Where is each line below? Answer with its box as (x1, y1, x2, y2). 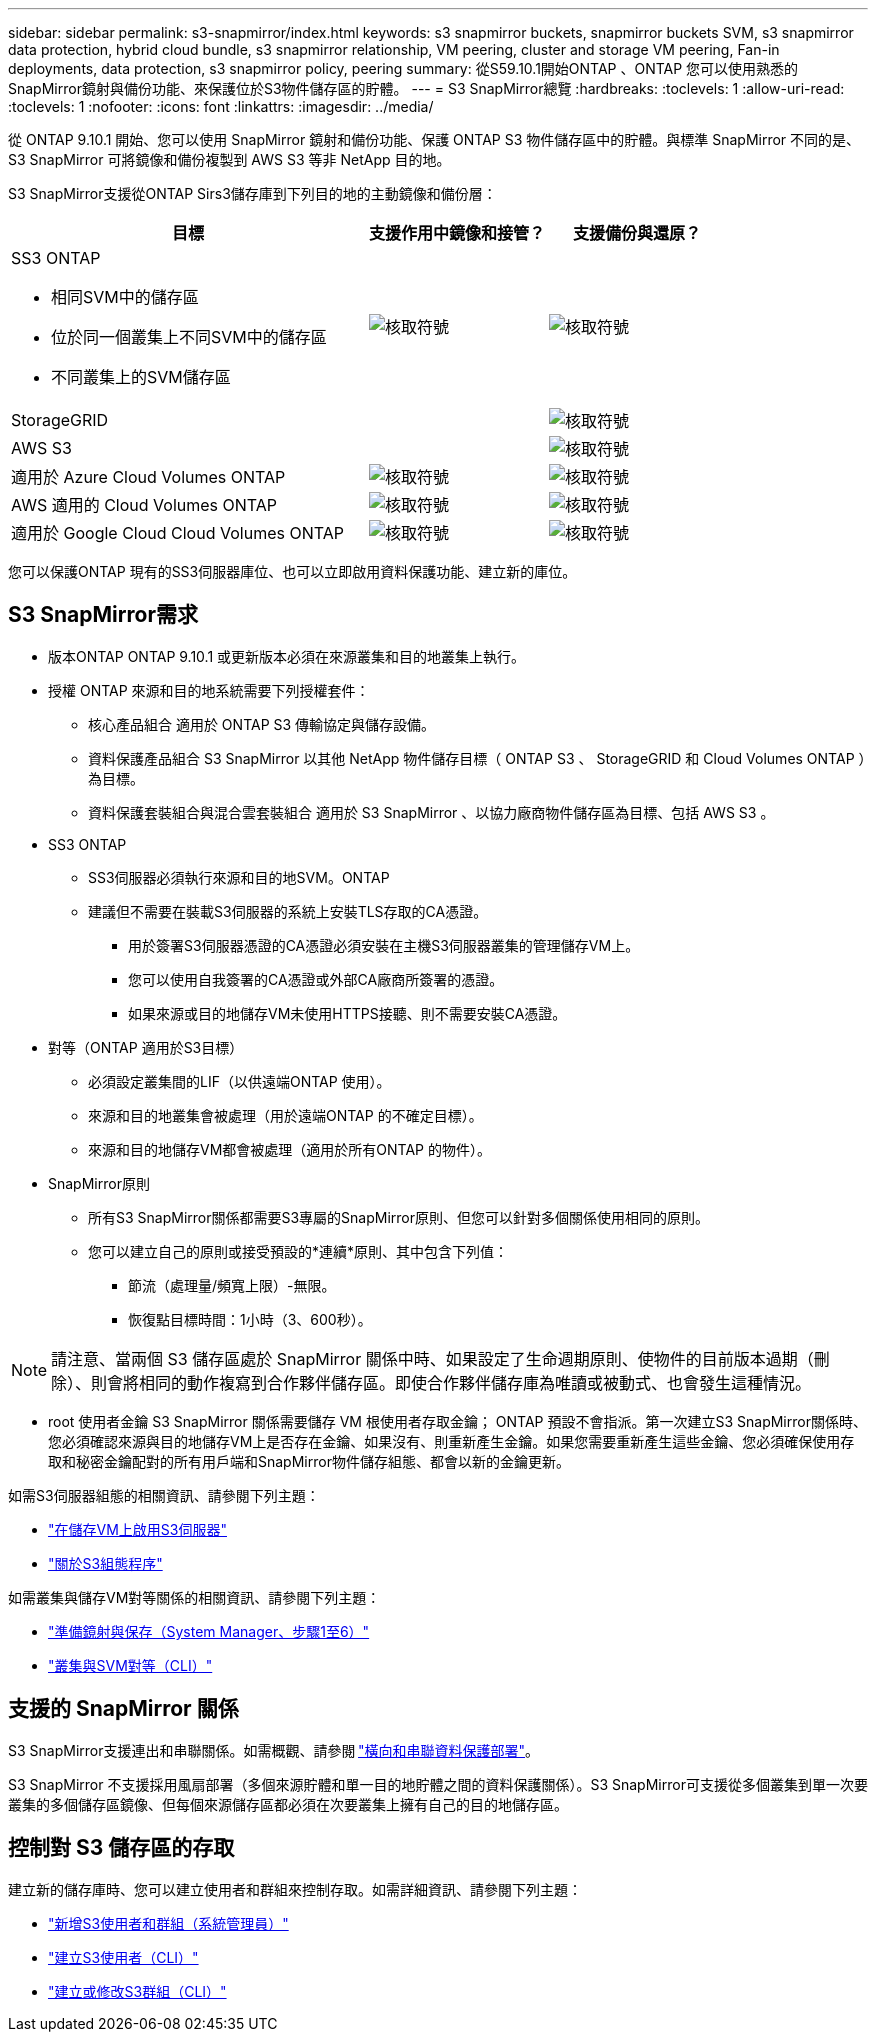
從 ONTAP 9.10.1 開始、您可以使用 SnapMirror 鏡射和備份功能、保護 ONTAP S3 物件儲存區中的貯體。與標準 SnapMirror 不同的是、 (8, 131, 861, 148)
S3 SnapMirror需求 (8, 602, 198, 628)
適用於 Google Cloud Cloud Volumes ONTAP (11, 523, 344, 543)
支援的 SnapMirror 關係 (8, 1696, 239, 1722)
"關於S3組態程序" (48, 1554, 163, 1572)
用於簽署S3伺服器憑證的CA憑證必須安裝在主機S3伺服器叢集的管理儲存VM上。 (128, 936, 640, 954)
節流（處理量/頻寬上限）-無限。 (128, 1276, 336, 1294)
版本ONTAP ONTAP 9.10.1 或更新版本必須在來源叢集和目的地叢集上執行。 (48, 647, 526, 665)
